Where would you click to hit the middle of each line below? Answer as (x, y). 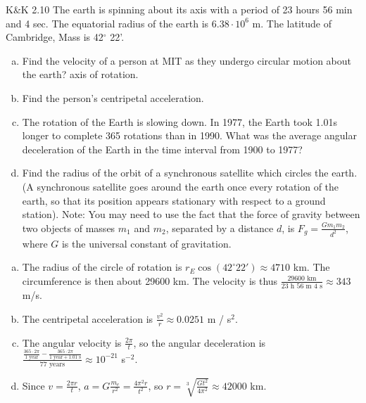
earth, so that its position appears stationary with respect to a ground (174, 200)
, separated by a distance (220, 228)
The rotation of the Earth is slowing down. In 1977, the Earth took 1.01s (179, 121)
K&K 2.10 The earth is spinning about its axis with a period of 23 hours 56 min (179, 9)
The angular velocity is (72, 342)
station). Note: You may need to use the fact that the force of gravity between (191, 214)
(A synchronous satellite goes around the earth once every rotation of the (181, 186)
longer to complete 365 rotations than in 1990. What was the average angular (189, 135)
